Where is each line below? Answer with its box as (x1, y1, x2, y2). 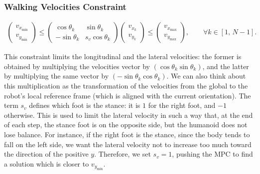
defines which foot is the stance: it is (29, 100, 140, 110)
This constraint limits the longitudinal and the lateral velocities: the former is (4, 51, 242, 62)
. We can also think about (166, 71, 246, 81)
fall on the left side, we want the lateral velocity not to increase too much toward (4, 139, 252, 149)
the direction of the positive (4, 149, 89, 159)
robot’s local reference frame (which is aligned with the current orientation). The (4, 90, 251, 100)
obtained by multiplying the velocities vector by (4, 61, 150, 71)
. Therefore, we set (94, 149, 151, 159)
